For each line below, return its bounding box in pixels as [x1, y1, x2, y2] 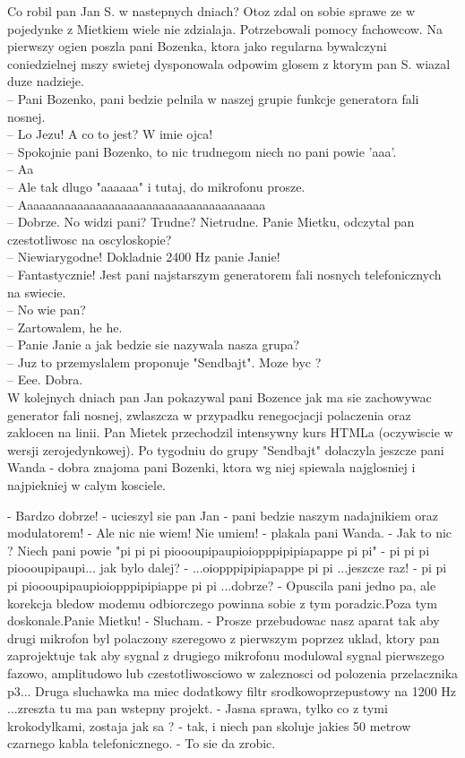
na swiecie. [7, 282, 66, 301]
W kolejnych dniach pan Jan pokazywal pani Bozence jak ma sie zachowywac [7, 388, 432, 407]
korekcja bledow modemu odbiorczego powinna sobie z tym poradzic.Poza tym [7, 593, 437, 612]
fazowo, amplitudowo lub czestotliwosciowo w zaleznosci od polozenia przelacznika [7, 663, 459, 682]
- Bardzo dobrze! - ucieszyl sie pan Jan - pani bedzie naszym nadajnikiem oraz [7, 505, 438, 524]
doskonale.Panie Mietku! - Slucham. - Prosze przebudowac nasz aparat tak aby [7, 611, 440, 630]
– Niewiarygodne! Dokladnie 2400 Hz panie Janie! [7, 247, 280, 266]
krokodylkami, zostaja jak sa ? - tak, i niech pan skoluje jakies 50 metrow [7, 716, 411, 735]
